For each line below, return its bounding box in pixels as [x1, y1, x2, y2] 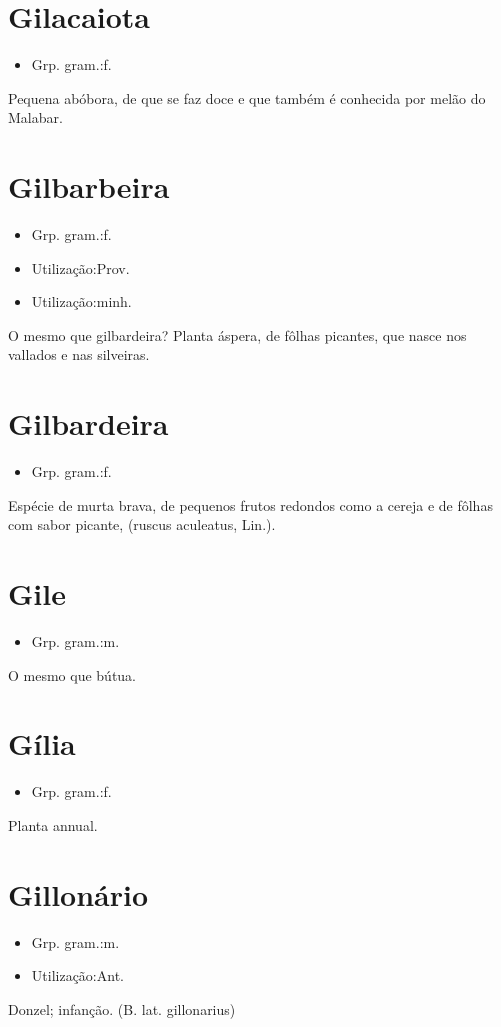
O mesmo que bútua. [8, 664, 137, 685]
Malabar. [8, 107, 63, 128]
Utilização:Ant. [31, 965, 124, 986]
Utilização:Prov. [31, 257, 130, 278]
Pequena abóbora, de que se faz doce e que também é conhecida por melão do [8, 87, 486, 108]
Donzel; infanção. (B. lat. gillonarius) [8, 998, 236, 1019]
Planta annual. [8, 814, 98, 835]
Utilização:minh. [31, 291, 132, 312]
